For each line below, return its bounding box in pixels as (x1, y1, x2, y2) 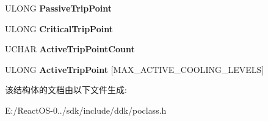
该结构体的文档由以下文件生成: (5, 83, 127, 96)
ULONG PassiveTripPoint (5, 2, 112, 14)
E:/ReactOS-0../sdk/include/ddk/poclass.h (5, 103, 167, 116)
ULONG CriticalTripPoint (5, 22, 113, 35)
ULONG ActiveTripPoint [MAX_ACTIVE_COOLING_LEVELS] (5, 63, 264, 75)
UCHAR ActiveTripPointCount (5, 43, 135, 55)
